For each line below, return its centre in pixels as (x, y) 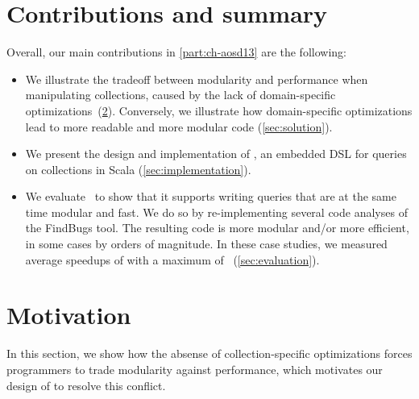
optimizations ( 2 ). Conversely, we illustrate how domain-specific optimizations (219, 110)
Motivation (69, 315)
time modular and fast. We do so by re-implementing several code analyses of (216, 212)
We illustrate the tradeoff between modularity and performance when (197, 79)
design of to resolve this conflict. (86, 385)
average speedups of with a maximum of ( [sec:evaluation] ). (172, 259)
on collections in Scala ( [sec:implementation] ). (138, 169)
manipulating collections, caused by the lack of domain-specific (180, 95)
